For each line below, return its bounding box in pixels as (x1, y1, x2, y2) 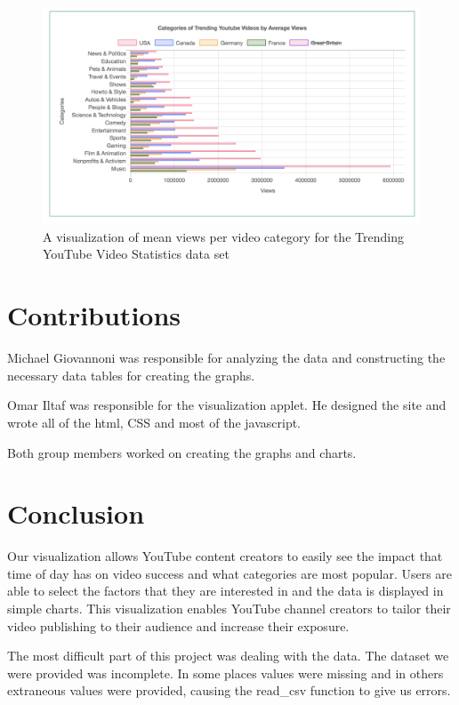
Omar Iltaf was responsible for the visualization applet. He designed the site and (7, 396, 447, 414)
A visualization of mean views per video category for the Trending (43, 227, 404, 245)
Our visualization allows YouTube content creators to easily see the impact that (7, 547, 443, 565)
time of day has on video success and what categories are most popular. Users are (7, 564, 453, 582)
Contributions (7, 297, 181, 333)
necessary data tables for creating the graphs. (7, 365, 255, 384)
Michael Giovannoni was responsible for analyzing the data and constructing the (7, 348, 446, 367)
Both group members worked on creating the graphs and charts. (7, 443, 357, 461)
